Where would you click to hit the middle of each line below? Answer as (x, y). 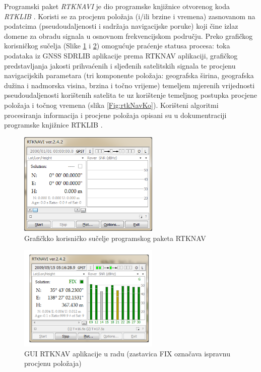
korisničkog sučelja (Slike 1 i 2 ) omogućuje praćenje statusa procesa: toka (117, 46)
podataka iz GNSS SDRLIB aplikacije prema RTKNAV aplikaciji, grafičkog (121, 55)
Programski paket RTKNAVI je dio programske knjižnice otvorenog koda (117, 6)
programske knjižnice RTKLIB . (53, 125)
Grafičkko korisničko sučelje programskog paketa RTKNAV (115, 238)
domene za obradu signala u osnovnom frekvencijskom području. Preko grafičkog (128, 36)
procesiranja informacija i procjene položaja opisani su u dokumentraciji (115, 115)
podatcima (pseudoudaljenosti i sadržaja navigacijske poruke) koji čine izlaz (121, 26)
